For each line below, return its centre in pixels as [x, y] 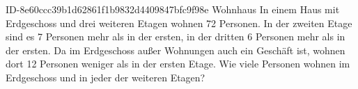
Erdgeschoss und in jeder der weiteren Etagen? [106, 77]
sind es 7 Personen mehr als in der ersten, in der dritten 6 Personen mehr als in [176, 37]
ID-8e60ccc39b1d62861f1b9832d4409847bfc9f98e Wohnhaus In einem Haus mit [173, 9]
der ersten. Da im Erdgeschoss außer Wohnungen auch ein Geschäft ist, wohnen [176, 50]
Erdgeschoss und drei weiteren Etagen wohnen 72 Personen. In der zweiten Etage [179, 23]
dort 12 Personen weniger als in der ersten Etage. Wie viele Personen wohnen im [178, 64]
